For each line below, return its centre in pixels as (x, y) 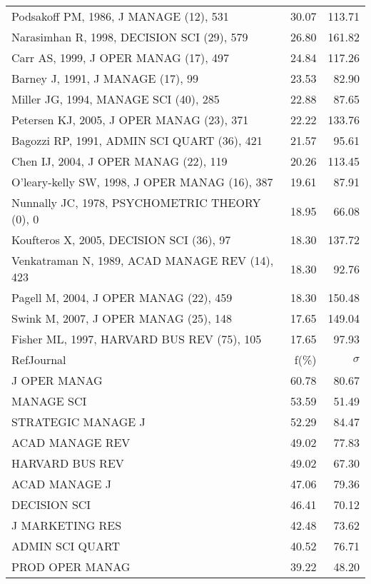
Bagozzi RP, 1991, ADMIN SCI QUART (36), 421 (137, 140)
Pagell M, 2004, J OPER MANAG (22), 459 (122, 297)
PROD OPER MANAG (71, 567)
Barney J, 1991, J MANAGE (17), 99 (105, 78)
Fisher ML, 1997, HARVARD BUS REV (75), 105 (137, 339)
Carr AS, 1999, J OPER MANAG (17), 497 (121, 57)
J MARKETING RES (67, 525)
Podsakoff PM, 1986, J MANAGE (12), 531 (120, 16)
